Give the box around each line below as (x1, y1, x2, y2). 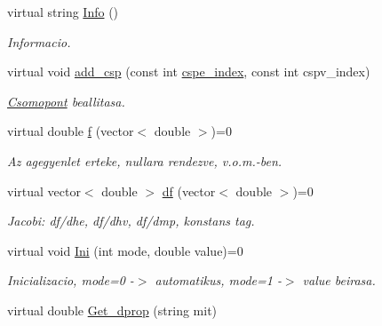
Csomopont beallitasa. (7, 91, 125, 110)
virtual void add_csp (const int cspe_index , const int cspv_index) (7, 62, 370, 81)
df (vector (162, 181, 216, 200)
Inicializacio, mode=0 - (7, 271, 134, 290)
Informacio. (7, 32, 71, 51)
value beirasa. (302, 271, 376, 290)
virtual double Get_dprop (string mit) (7, 300, 218, 319)
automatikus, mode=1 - (155, 271, 282, 290)
